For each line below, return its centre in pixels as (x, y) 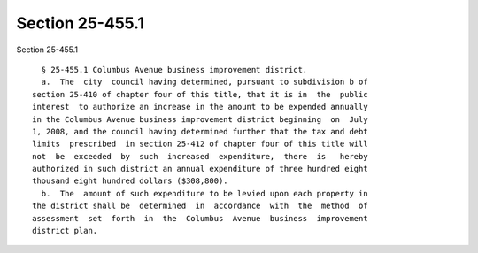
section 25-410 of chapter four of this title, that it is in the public (200, 94)
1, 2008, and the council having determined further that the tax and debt (200, 131)
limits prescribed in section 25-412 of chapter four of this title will (200, 144)
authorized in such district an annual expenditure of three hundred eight (200, 169)
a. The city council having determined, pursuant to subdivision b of (204, 82)
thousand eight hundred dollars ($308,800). (131, 181)
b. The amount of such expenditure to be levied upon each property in (204, 193)
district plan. (65, 231)
